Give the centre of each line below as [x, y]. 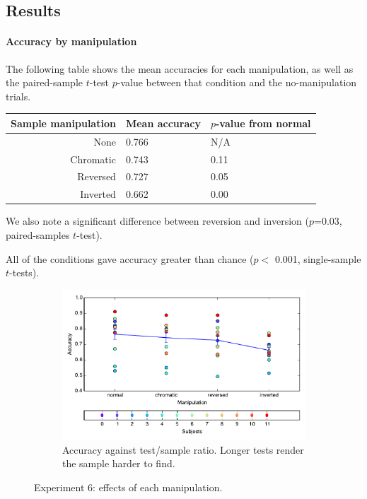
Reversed [97, 176]
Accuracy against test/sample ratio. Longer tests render [183, 449]
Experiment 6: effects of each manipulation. [128, 487]
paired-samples [38, 234]
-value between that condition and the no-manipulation [237, 82]
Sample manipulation [63, 123]
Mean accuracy [163, 123]
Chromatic [93, 159]
